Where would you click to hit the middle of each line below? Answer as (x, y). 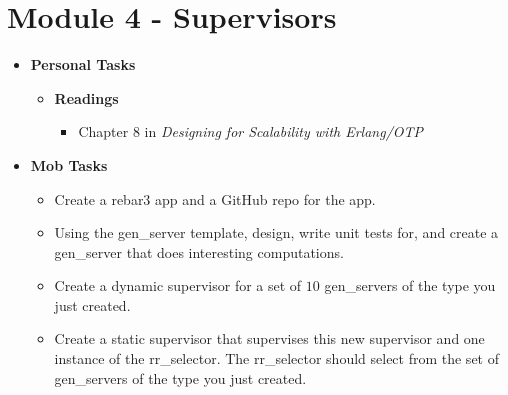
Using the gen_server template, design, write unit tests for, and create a (276, 232)
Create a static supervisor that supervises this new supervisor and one (269, 338)
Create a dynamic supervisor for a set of (178, 285)
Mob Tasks (69, 164)
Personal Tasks (83, 64)
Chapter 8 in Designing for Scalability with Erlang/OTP (251, 131)
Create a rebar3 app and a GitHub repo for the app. (215, 198)
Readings (86, 97)
